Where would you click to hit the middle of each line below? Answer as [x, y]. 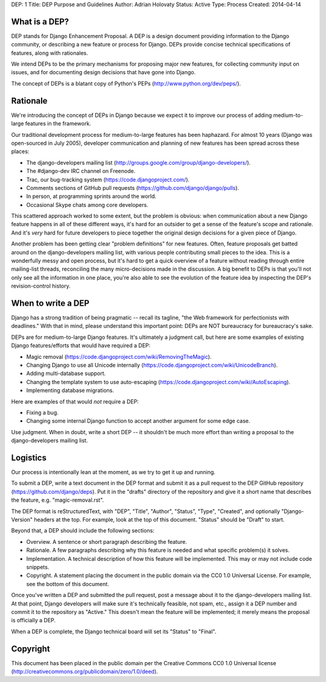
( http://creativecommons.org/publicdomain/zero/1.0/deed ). [85, 672]
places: [20, 151]
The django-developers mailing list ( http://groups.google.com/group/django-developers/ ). [138, 162]
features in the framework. [58, 124]
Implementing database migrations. [70, 390]
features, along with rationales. [50, 53]
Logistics [29, 457]
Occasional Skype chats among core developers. [87, 204]
